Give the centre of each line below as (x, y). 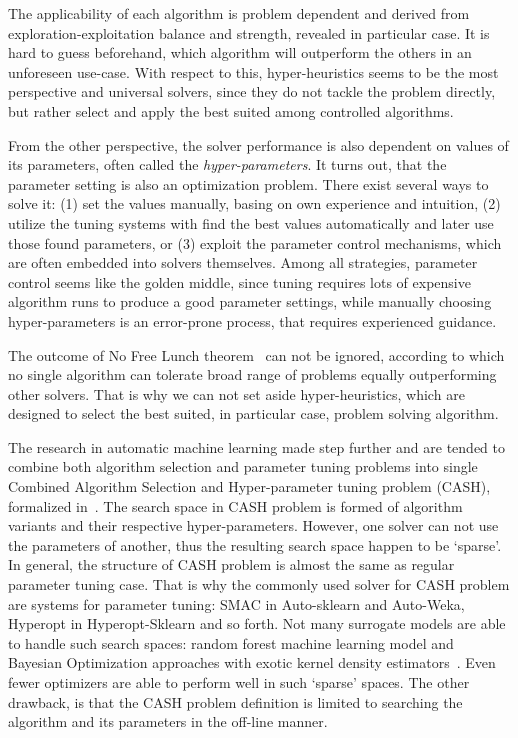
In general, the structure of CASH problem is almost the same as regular (231, 564)
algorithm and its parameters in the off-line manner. (168, 721)
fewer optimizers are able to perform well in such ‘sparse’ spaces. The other (239, 682)
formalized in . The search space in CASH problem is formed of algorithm (235, 505)
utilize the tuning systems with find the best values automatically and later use (251, 222)
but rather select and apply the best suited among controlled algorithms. (231, 110)
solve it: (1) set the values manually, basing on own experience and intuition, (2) (254, 203)
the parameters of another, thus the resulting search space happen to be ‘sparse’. (255, 544)
